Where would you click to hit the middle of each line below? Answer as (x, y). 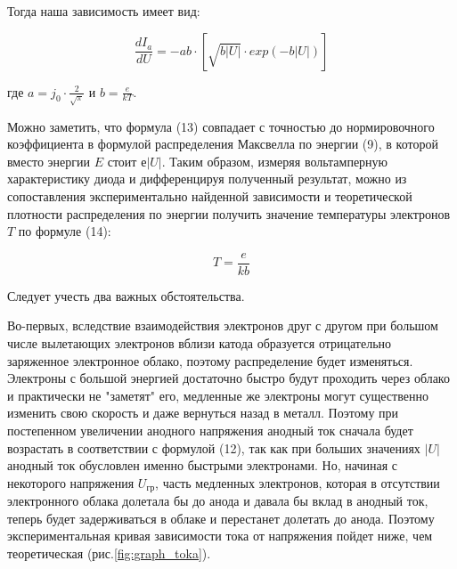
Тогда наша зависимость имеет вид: (104, 11)
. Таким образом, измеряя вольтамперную (275, 161)
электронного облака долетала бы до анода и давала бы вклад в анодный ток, (218, 501)
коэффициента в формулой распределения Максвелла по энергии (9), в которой (223, 144)
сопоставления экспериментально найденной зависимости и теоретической (210, 195)
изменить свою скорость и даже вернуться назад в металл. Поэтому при (203, 413)
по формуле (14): (65, 231)
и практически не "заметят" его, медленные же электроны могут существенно (218, 395)
